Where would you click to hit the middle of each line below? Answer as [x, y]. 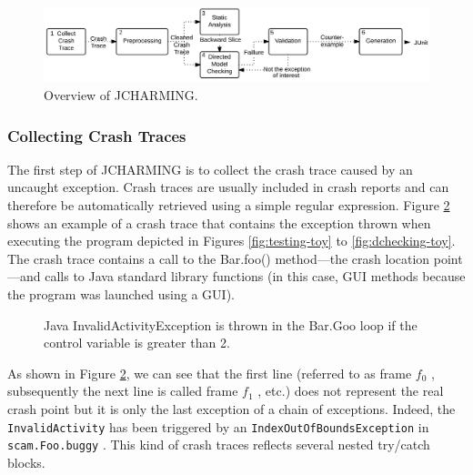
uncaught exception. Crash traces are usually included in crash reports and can [228, 187]
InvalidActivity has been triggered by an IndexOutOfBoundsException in [218, 426]
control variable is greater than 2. [137, 343]
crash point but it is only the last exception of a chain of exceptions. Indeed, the [231, 408]
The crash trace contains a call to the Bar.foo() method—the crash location [219, 258]
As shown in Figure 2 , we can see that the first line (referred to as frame [210, 373]
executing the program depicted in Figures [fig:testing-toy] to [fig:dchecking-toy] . [231, 241]
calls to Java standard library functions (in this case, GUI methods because [255, 276]
